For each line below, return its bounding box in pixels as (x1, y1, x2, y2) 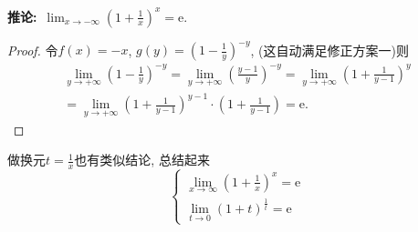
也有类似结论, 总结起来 (74, 150, 210, 169)
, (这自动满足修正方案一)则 (250, 40, 409, 58)
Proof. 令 (7, 40, 58, 58)
